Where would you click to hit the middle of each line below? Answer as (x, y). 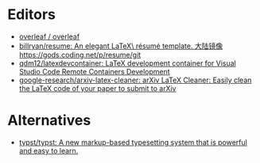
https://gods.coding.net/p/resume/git (80, 55)
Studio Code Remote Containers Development (94, 71)
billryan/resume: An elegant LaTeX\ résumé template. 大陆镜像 (121, 46)
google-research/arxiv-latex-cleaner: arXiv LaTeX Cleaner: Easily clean (135, 80)
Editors (32, 15)
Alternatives (49, 121)
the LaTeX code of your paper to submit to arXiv (97, 88)
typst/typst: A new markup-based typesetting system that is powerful (133, 142)
